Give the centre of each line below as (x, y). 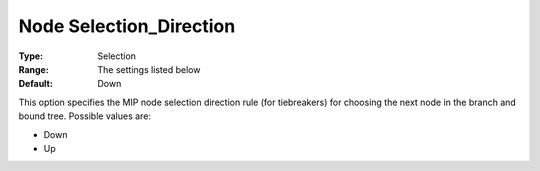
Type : (31, 56)
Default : (36, 84)
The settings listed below (149, 69)
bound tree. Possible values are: (85, 116)
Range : (33, 69)
